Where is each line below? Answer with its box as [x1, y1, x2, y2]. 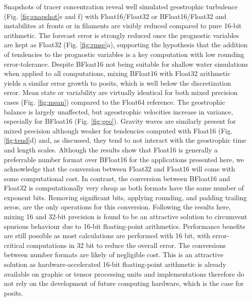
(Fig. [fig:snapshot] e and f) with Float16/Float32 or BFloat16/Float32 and [4, 11, 227, 21]
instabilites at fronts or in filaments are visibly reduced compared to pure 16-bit [4, 20, 242, 31]
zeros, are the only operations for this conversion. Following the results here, [4, 202, 231, 212]
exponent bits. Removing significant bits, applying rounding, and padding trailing [4, 192, 247, 202]
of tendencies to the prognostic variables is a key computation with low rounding [4, 49, 245, 59]
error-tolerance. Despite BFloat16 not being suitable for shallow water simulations [4, 58, 248, 69]
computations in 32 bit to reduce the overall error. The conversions [26, 240, 226, 250]
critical [4, 240, 25, 250]
